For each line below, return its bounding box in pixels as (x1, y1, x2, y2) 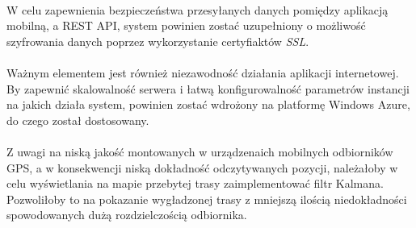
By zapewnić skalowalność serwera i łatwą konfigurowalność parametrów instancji (6, 80, 410, 97)
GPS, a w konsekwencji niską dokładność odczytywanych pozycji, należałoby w (6, 159, 398, 176)
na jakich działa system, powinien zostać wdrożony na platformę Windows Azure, (6, 96, 410, 113)
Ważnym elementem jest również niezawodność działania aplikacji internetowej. (6, 64, 399, 81)
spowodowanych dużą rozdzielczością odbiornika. (6, 206, 247, 223)
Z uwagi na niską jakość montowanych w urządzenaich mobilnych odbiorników (6, 143, 393, 160)
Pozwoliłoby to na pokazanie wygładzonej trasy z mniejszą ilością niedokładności (6, 190, 407, 207)
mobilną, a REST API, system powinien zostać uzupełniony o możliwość (6, 17, 366, 34)
